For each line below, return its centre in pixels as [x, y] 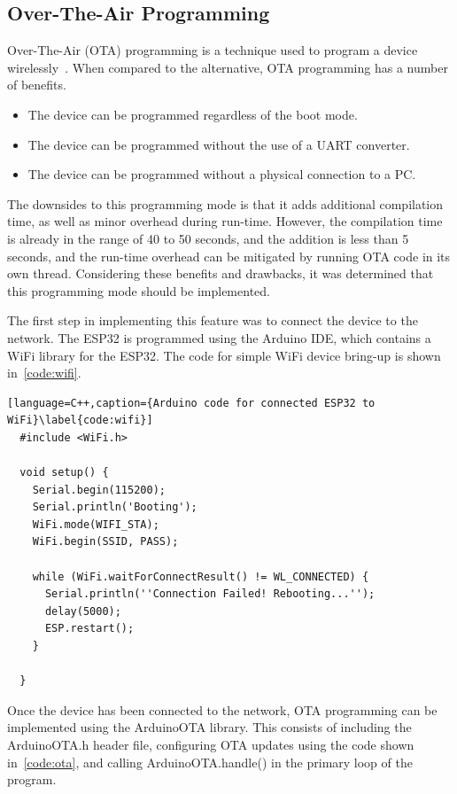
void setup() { [64, 473]
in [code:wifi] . [44, 373]
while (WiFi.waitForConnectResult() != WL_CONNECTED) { [201, 576]
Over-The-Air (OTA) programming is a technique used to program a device [213, 50]
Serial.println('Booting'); [115, 507]
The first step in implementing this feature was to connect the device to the [213, 320]
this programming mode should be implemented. [139, 290]
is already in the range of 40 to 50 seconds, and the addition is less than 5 [208, 238]
